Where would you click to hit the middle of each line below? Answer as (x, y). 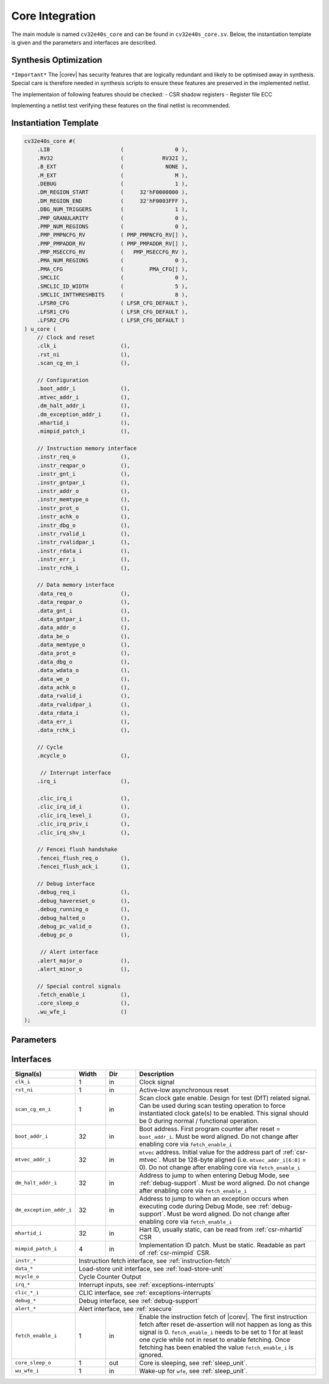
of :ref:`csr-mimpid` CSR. (175, 1252)
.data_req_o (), (83, 593)
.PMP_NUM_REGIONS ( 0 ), (112, 226)
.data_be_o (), (83, 636)
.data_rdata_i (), (83, 713)
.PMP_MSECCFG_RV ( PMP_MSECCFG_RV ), (112, 252)
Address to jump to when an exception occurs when (214, 1199)
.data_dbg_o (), (83, 662)
